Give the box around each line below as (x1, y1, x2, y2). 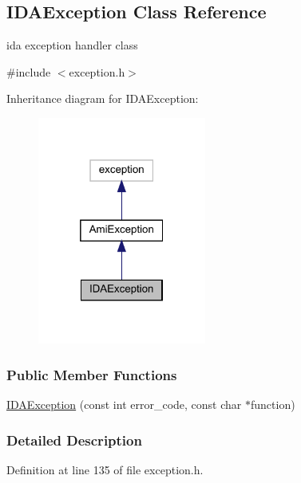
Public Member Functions (6, 364, 177, 384)
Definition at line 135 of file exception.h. (6, 461, 204, 477)
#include (6, 63, 51, 80)
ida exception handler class (6, 37, 138, 53)
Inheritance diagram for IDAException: (6, 90, 199, 107)
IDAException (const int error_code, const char (6, 396, 242, 413)
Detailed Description (6, 430, 142, 450)
